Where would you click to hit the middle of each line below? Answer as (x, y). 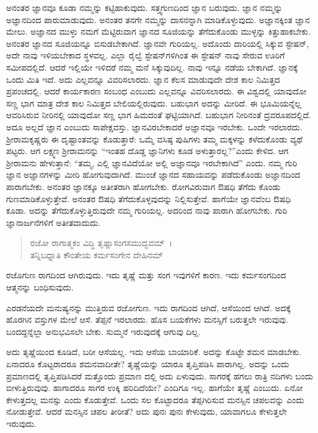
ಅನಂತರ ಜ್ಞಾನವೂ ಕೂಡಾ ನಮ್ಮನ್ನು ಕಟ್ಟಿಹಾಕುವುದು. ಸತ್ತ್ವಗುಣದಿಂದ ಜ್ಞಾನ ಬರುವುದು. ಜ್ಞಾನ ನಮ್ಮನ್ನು (144, 7)
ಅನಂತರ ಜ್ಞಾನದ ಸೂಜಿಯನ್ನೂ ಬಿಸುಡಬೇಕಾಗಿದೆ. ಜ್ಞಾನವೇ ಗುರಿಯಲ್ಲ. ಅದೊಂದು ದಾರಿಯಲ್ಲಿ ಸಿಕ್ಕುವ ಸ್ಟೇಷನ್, (158, 43)
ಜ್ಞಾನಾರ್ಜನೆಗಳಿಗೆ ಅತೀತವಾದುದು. (53, 222)
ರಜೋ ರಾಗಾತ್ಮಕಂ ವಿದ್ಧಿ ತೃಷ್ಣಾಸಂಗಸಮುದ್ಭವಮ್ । (101, 243)
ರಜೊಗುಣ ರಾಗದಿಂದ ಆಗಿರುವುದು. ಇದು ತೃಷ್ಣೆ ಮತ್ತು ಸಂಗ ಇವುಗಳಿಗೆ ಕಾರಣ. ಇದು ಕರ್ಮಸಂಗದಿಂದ (146, 275)
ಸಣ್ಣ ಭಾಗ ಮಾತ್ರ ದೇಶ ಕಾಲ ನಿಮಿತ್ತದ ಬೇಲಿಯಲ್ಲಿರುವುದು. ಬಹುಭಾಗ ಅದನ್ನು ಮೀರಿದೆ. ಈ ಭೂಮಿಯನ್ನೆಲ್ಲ (154, 103)
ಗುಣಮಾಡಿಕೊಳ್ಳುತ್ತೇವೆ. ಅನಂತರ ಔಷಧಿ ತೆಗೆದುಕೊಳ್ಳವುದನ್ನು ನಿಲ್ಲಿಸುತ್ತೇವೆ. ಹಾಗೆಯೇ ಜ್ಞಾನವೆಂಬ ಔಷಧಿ (149, 198)
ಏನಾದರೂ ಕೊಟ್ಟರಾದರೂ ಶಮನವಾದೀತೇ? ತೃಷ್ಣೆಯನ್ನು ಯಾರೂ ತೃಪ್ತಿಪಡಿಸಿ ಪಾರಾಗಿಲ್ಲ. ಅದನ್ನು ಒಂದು (148, 364)
